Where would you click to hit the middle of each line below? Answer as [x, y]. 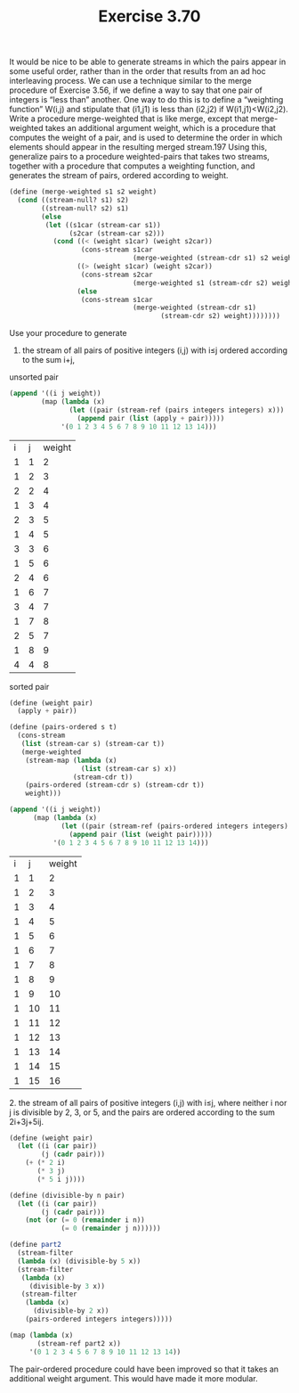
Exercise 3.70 [149, 16]
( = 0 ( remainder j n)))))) [111, 1229]
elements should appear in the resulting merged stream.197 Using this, [138, 147]
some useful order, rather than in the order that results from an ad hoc [137, 71]
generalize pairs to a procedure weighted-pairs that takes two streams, [139, 157]
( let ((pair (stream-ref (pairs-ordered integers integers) [175, 826]
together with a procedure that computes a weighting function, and [132, 166]
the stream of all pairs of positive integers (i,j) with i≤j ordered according [154, 350]
